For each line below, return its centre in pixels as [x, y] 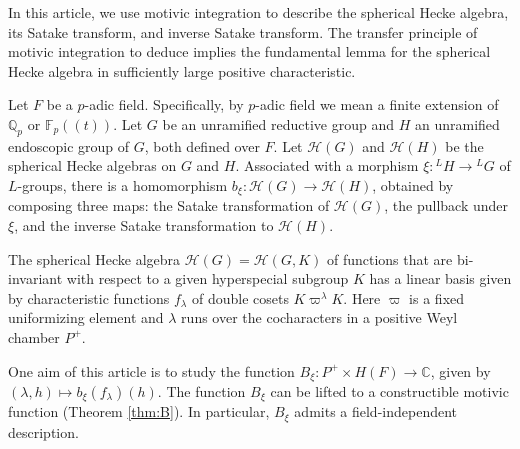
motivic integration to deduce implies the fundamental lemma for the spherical [249, 51]
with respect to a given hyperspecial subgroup [207, 278]
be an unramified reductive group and [278, 123]
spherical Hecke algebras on [92, 165]
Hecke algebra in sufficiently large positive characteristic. [182, 70]
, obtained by [413, 184]
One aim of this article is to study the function [151, 370]
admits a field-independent [376, 411]
